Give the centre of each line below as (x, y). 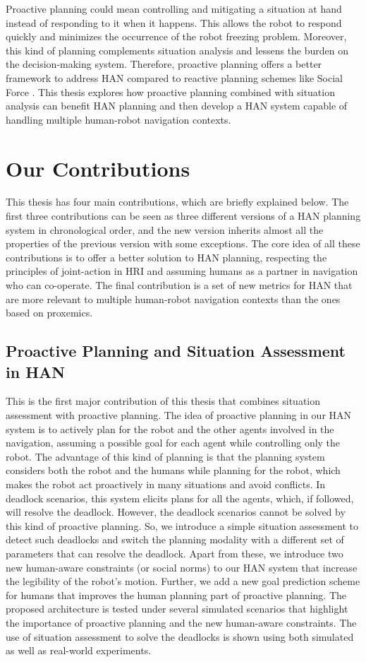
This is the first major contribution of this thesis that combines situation (163, 401)
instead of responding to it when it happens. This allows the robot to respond (174, 22)
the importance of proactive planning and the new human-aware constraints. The (181, 622)
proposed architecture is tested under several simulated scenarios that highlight (177, 609)
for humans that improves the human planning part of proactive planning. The (176, 595)
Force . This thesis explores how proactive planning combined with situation (170, 91)
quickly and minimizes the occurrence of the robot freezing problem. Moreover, (176, 36)
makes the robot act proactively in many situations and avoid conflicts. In (166, 484)
